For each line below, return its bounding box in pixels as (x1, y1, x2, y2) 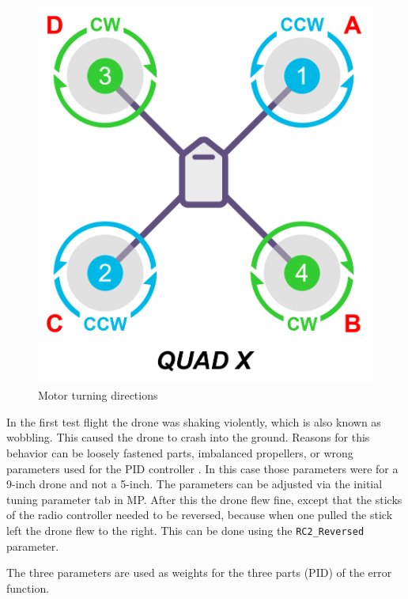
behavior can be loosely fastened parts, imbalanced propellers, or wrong (6, 445, 353, 461)
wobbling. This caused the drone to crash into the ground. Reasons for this (6, 429, 370, 445)
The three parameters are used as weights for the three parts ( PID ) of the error (6, 564, 392, 581)
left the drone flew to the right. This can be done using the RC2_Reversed (6, 521, 365, 538)
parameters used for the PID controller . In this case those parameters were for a (6, 460, 399, 476)
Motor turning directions (38, 387, 158, 404)
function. (6, 579, 50, 596)
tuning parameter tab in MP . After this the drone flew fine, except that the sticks (6, 491, 402, 507)
